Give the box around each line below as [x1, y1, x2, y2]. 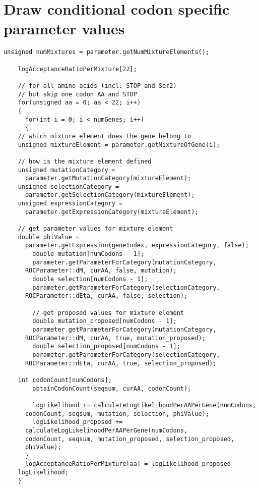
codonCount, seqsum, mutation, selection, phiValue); [25, 410, 210, 417]
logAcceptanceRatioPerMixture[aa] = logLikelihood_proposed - [25, 460, 238, 468]
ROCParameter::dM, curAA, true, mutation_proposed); [25, 334, 206, 342]
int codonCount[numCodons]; [18, 376, 112, 384]
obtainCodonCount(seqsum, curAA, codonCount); [32, 385, 191, 392]
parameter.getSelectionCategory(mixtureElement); [25, 191, 195, 199]
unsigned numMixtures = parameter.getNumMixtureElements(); [4, 48, 210, 56]
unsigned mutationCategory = [18, 166, 115, 174]
